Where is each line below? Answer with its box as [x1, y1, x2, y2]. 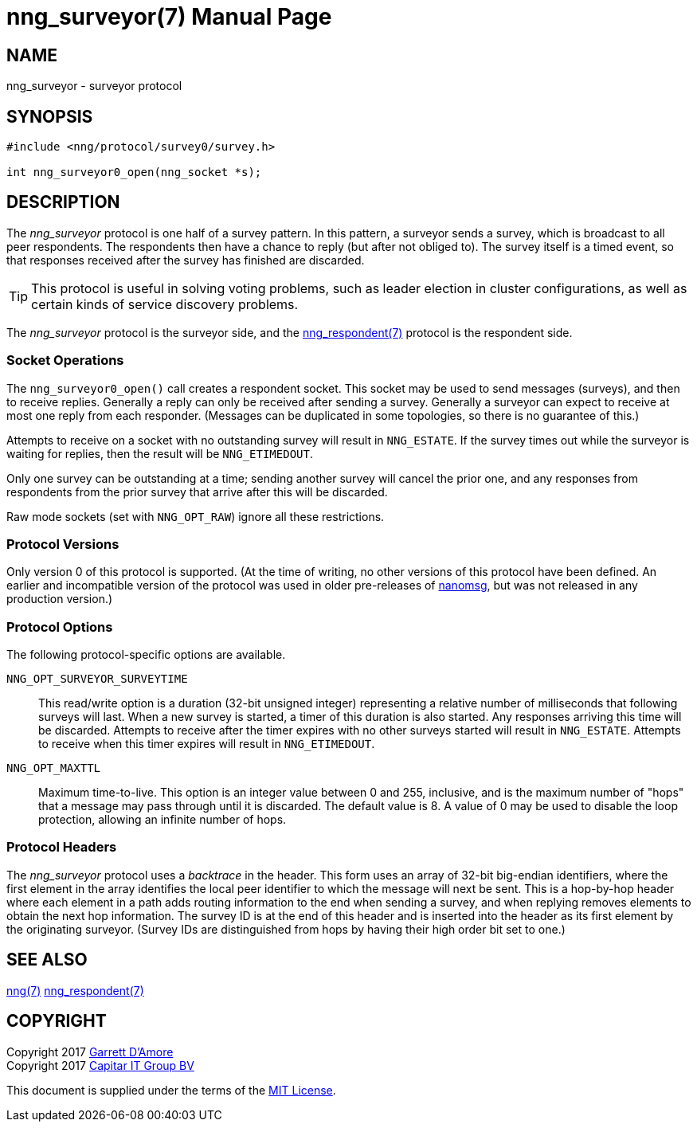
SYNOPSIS [6, 106, 93, 127]
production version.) [6, 592, 113, 606]
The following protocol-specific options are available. [6, 648, 286, 662]
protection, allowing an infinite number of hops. [38, 813, 287, 827]
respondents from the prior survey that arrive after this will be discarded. [6, 484, 388, 499]
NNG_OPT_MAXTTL [6, 762, 101, 775]
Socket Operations [6, 352, 124, 369]
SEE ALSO [6, 950, 88, 970]
